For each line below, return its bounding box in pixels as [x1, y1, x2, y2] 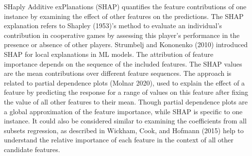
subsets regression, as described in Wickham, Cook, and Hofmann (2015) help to [4, 125, 244, 135]
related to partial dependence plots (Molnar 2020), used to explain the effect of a [4, 77, 245, 87]
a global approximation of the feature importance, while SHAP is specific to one [4, 106, 243, 116]
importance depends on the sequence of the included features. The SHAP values [4, 58, 242, 69]
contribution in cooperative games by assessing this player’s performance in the [4, 30, 240, 40]
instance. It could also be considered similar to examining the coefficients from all [4, 116, 247, 126]
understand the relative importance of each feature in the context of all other [4, 135, 234, 145]
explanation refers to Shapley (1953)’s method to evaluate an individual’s [4, 20, 222, 31]
